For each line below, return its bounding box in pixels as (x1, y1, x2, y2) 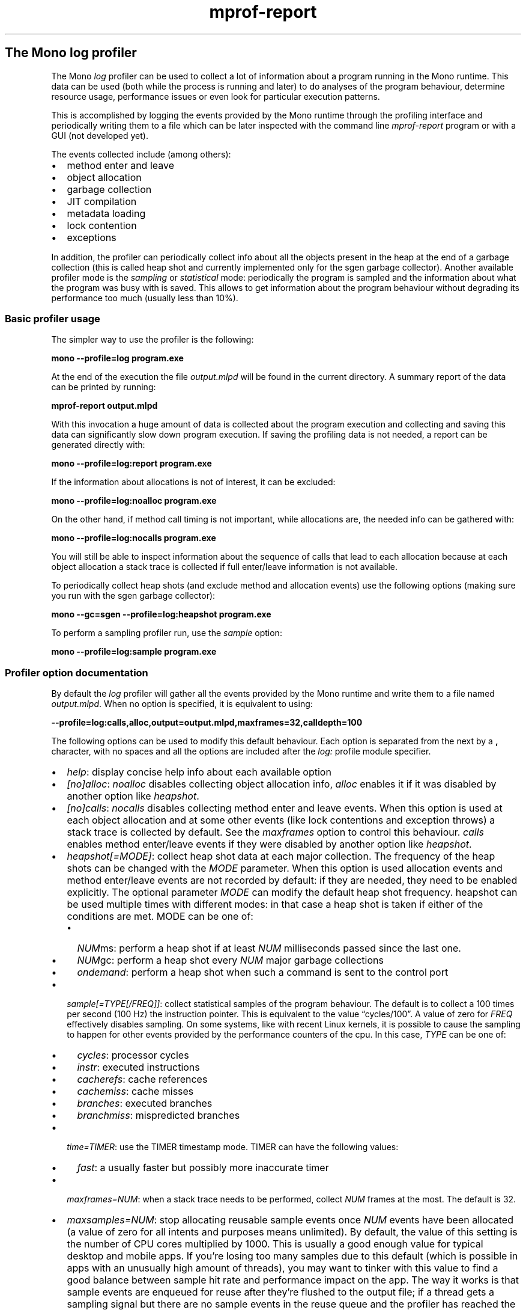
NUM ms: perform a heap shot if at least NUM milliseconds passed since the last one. (77, 942, 461, 955)
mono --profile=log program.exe (51, 353, 184, 364)
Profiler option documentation (5, 666, 148, 679)
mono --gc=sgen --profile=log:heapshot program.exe (51, 609, 271, 620)
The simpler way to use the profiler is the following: (51, 334, 254, 345)
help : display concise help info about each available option (67, 766, 331, 779)
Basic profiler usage (5, 312, 100, 325)
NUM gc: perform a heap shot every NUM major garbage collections (77, 954, 384, 967)
